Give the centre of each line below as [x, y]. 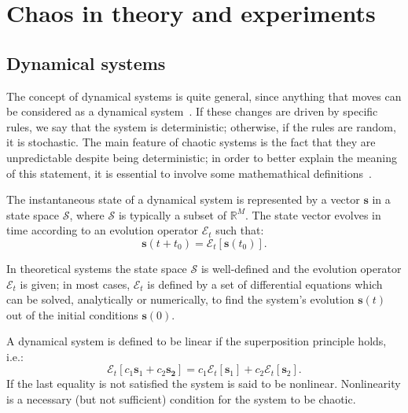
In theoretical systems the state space [97, 268]
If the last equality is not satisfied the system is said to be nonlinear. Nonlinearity [204, 383]
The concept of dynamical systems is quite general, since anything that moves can [204, 96]
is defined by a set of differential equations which [265, 284]
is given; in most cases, [75, 284]
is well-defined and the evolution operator [301, 268]
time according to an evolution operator [102, 230]
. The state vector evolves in [313, 214]
